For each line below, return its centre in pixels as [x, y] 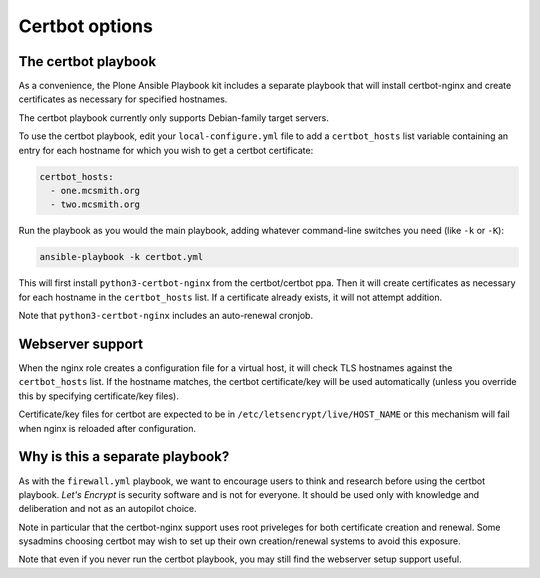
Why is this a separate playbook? [124, 456]
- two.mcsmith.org [95, 204]
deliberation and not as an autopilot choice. [107, 509]
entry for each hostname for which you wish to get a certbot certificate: [166, 150]
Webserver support [81, 343]
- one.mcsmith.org [95, 190]
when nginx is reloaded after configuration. [107, 428]
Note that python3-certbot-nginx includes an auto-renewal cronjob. [166, 316]
